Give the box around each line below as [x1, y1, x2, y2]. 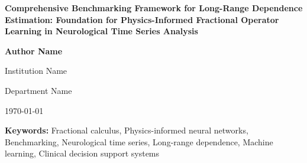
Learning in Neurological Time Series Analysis [5, 25, 198, 37]
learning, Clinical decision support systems [5, 147, 160, 159]
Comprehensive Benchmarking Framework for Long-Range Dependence [5, 2, 303, 14]
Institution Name [5, 64, 67, 77]
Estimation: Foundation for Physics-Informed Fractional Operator [5, 13, 279, 25]
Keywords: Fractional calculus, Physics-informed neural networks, [5, 124, 248, 136]
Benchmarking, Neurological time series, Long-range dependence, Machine [5, 135, 273, 148]
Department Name [5, 84, 72, 96]
